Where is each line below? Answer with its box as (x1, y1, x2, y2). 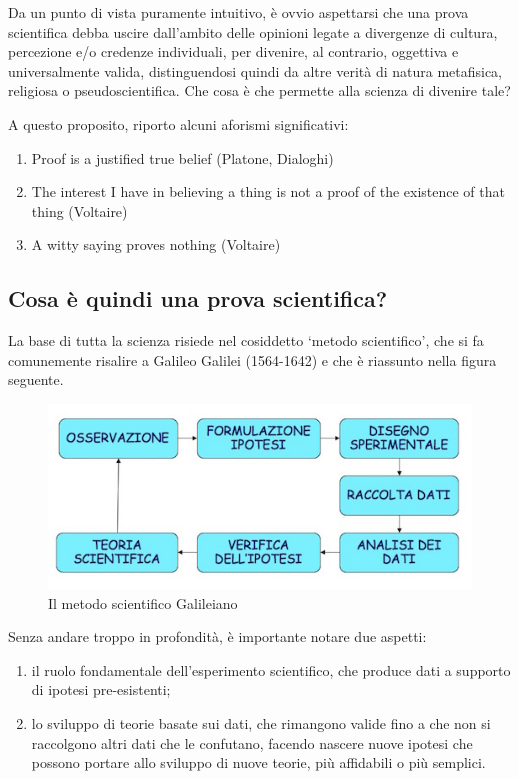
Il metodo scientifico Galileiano (48, 592, 238, 613)
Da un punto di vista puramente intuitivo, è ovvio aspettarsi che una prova (8, 2, 469, 22)
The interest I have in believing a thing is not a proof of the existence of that (31, 181, 505, 202)
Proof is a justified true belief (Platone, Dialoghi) (31, 147, 334, 168)
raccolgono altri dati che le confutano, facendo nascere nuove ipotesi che (31, 732, 473, 753)
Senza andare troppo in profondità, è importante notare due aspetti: (8, 626, 427, 647)
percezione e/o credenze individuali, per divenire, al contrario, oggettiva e (8, 41, 459, 62)
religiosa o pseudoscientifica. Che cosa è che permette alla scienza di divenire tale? (8, 80, 511, 101)
